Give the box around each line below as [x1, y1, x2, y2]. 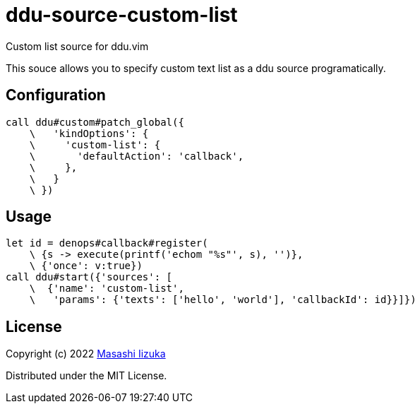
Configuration [6, 86, 106, 105]
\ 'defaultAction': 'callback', [29, 150, 244, 162]
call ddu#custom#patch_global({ [6, 116, 184, 128]
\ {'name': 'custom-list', [29, 283, 184, 295]
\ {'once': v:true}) [29, 260, 143, 272]
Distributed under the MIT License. [6, 369, 167, 382]
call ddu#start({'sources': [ [6, 271, 173, 283]
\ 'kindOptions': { [29, 127, 149, 139]
